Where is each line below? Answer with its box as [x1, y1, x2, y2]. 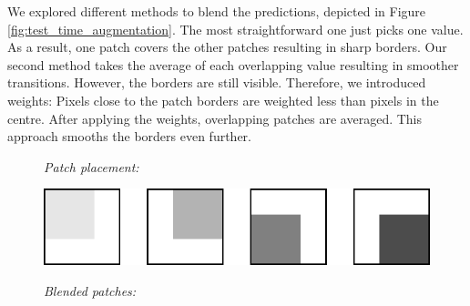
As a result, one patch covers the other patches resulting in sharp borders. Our [7, 37, 447, 56]
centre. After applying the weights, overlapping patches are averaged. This [7, 108, 423, 127]
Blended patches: [44, 281, 137, 301]
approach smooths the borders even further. [7, 127, 252, 146]
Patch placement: [44, 157, 139, 176]
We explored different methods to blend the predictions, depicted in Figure [7, 2, 426, 20]
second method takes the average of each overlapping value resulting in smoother [7, 55, 459, 74]
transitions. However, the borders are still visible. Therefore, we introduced [7, 73, 426, 92]
